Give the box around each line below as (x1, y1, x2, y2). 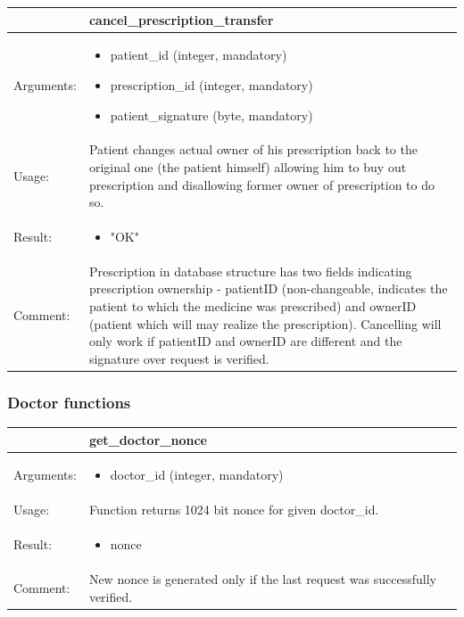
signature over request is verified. (88, 349, 269, 367)
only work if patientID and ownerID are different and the (88, 332, 402, 350)
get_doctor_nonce (88, 430, 207, 448)
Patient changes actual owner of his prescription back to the (88, 140, 418, 159)
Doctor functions (7, 391, 131, 413)
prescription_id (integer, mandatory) (110, 75, 313, 94)
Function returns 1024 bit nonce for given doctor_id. (88, 500, 379, 519)
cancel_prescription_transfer (88, 10, 274, 29)
